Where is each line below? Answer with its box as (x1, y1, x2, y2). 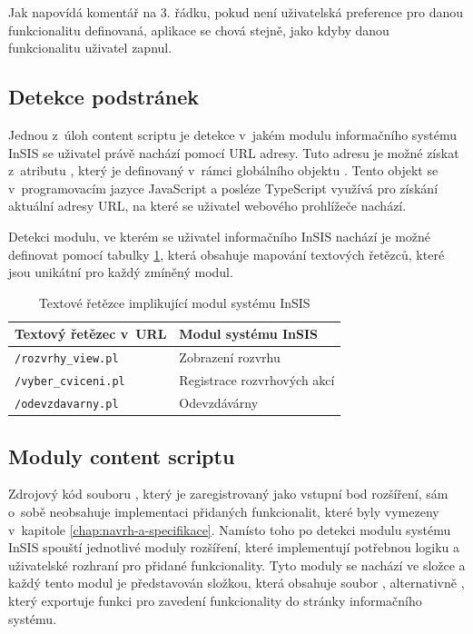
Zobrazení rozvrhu (179, 348, 281, 367)
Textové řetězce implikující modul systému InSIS (38, 292, 310, 312)
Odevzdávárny (179, 393, 259, 412)
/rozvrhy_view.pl (15, 352, 119, 366)
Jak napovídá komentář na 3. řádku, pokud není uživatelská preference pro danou (8, 3, 464, 21)
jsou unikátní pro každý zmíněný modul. (8, 263, 233, 282)
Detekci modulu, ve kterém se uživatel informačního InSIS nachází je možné (8, 226, 431, 245)
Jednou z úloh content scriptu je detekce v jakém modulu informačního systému (8, 124, 458, 144)
